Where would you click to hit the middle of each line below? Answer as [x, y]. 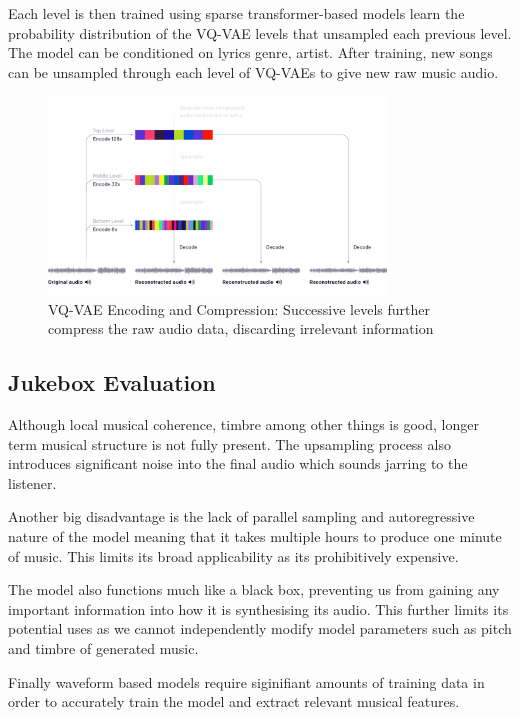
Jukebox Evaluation [112, 382]
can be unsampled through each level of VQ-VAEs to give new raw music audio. [253, 71]
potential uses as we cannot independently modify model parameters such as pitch [260, 628]
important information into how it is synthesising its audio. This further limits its [258, 608]
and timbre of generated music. [103, 648]
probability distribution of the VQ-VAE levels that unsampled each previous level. [260, 32]
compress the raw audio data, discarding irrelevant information [241, 328]
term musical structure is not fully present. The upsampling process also [229, 443]
